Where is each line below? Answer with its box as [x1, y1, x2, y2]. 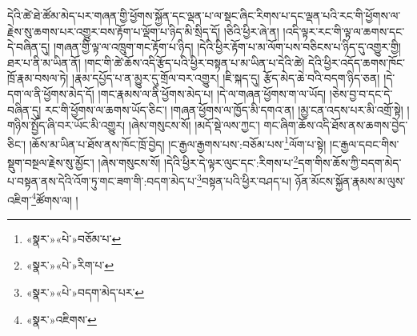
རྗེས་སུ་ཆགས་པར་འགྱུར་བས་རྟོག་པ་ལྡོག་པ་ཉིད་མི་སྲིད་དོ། [7, 22, 221, 39]
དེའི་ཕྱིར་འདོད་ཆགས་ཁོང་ [307, 54, 406, 70]
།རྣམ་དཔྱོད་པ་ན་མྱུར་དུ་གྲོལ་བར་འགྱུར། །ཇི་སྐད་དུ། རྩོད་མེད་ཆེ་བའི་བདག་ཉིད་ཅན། [72, 70, 380, 86]
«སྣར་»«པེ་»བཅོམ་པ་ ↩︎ [26, 230, 122, 246]
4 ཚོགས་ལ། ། [31, 189, 78, 208]
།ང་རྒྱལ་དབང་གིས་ [329, 135, 399, 152]
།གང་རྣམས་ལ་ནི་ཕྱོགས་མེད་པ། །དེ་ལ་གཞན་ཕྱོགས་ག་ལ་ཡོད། [98, 85, 327, 102]
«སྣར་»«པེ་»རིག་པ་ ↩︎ [26, 257, 114, 274]
